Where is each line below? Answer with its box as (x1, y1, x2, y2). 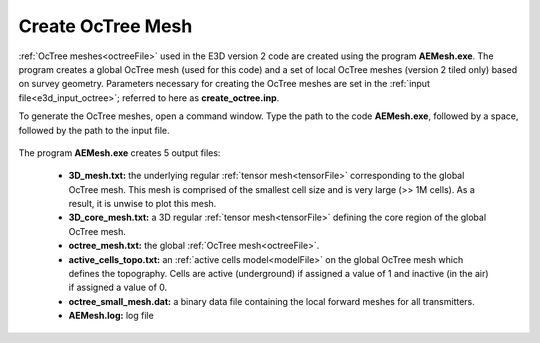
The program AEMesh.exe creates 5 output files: (18, 146, 221, 159)
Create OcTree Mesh (18, 15, 193, 37)
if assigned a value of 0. (68, 281, 168, 294)
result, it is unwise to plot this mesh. (68, 198, 217, 210)
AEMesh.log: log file (68, 310, 154, 322)
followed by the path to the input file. (18, 124, 170, 136)
